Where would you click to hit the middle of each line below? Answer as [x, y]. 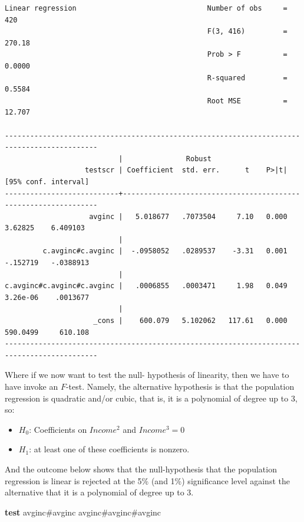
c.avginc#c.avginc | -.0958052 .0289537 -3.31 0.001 [165, 251]
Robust [199, 159]
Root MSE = [247, 101]
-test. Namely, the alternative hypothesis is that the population [180, 386]
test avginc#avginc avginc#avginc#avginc [83, 512]
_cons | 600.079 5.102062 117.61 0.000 [190, 321]
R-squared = [247, 78]
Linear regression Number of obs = [146, 8]
